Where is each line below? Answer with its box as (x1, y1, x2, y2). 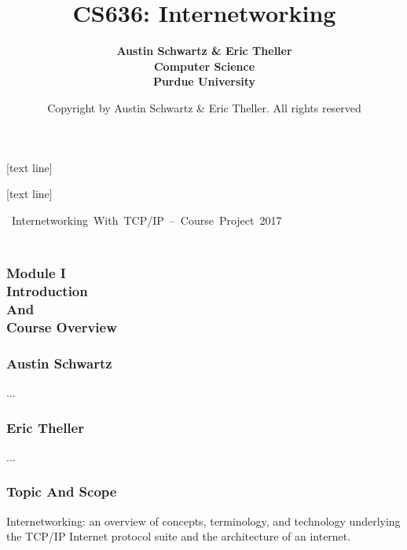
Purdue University (152, 73, 256, 90)
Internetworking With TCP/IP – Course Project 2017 (11, 211, 282, 228)
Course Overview (6, 317, 117, 336)
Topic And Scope (6, 482, 117, 501)
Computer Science (153, 57, 255, 74)
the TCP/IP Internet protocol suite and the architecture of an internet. (6, 528, 351, 544)
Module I (6, 263, 66, 283)
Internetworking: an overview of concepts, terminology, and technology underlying (6, 512, 401, 529)
